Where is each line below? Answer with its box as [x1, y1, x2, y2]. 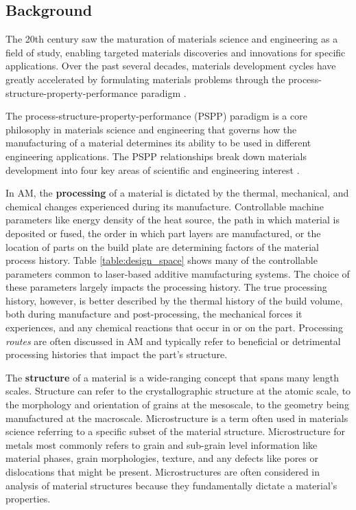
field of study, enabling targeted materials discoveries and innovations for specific [5, 45, 346, 59]
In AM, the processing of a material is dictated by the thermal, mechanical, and [5, 186, 349, 200]
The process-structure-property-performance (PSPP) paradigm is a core [5, 109, 307, 123]
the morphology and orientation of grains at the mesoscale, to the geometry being [5, 397, 349, 412]
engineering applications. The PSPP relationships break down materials [5, 148, 307, 163]
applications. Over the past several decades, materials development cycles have [5, 58, 336, 73]
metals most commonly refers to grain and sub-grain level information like [5, 437, 318, 452]
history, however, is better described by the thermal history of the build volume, [5, 293, 343, 307]
